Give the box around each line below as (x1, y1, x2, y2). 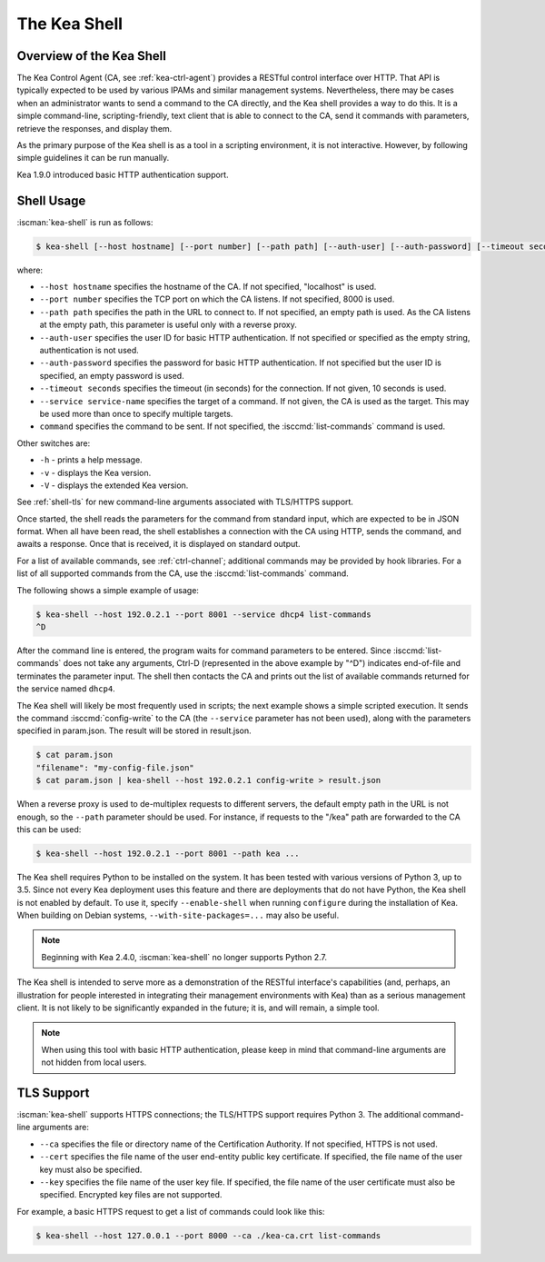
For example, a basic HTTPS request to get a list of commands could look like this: (16, 1206, 325, 1217)
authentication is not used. (39, 345, 140, 356)
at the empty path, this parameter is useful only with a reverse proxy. (39, 319, 297, 331)
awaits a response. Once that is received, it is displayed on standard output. (16, 539, 301, 550)
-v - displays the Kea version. (39, 467, 152, 478)
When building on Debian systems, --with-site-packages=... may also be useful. (16, 909, 340, 921)
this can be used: (16, 823, 82, 835)
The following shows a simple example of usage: (16, 584, 200, 595)
